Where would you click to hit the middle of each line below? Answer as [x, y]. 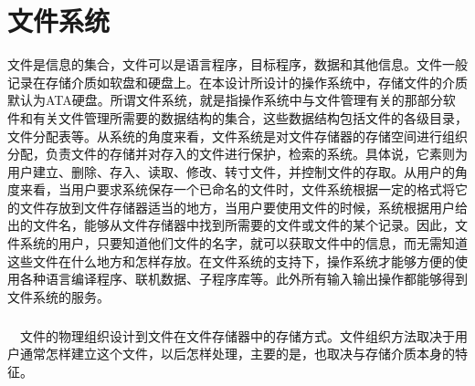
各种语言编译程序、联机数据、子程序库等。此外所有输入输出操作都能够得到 [243, 279]
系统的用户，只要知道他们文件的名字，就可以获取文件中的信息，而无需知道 [243, 243]
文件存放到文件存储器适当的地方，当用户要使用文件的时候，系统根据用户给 [243, 207]
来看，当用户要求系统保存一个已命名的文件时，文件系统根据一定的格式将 [237, 189]
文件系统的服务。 [58, 296]
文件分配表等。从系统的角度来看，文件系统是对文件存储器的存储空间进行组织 [237, 136]
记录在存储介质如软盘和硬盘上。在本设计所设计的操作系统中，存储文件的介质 [237, 82]
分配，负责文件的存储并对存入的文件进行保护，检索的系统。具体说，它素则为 [237, 154]
